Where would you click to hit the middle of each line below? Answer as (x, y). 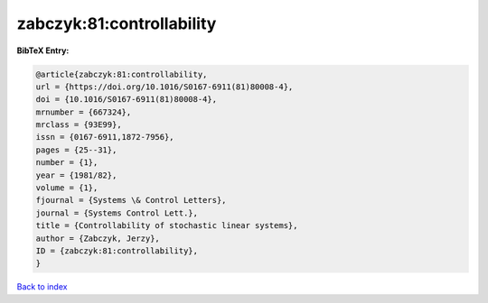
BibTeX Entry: (43, 50)
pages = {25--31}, (76, 150)
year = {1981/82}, (76, 175)
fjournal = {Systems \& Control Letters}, (131, 200)
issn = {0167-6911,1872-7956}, (105, 137)
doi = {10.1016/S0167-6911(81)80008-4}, (126, 100)
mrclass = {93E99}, (79, 125)
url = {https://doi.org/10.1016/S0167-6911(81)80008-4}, (164, 87)
